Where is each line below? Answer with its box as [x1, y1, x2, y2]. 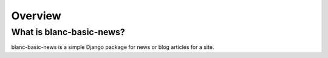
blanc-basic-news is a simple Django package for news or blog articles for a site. [11, 43, 214, 51]
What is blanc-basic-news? [11, 27, 126, 37]
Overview [11, 9, 61, 22]
